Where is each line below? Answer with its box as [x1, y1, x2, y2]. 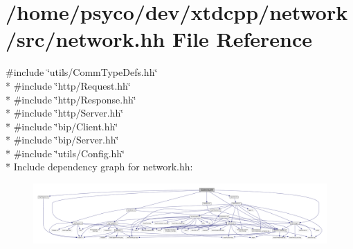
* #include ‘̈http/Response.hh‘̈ [6, 92, 136, 106]
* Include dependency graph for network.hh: [6, 159, 193, 174]
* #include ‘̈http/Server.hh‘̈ [6, 106, 124, 120]
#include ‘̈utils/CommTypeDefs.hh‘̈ [6, 65, 158, 79]
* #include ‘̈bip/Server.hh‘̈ [6, 132, 119, 147]
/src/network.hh [6, 25, 165, 53]
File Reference [172, 25, 313, 53]
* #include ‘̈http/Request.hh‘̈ [6, 78, 131, 92]
